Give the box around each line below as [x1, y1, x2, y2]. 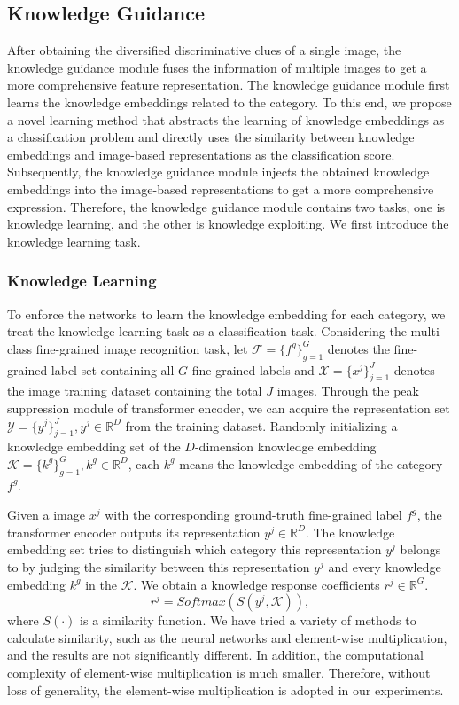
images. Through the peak [276, 381, 419, 400]
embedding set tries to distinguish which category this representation [7, 540, 382, 559]
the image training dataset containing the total [7, 381, 262, 400]
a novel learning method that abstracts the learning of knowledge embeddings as [7, 110, 445, 129]
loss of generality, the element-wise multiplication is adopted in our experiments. [7, 680, 444, 699]
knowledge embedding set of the [7, 437, 181, 456]
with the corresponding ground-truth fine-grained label [105, 505, 402, 524]
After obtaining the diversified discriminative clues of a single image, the [7, 41, 401, 59]
